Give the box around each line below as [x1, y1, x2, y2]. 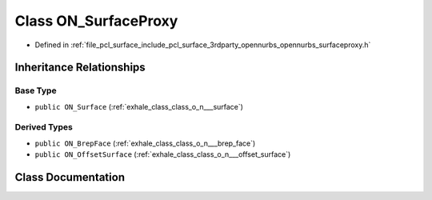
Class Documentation [14, 170, 126, 184]
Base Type [14, 85, 57, 96]
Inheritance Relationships [14, 61, 146, 74]
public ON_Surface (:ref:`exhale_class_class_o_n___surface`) [34, 102, 244, 111]
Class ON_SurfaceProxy [14, 12, 178, 30]
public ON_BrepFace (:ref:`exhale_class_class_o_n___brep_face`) [34, 138, 256, 148]
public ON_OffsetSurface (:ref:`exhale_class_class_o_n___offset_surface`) [34, 150, 291, 159]
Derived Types [14, 122, 74, 133]
